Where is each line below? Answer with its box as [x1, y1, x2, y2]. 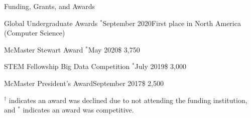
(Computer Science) [4, 27, 65, 38]
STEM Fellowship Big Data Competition [4, 61, 130, 71]
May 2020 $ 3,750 [88, 44, 140, 54]
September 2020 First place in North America [102, 17, 241, 28]
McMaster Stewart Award [4, 44, 83, 54]
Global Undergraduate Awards [4, 17, 98, 28]
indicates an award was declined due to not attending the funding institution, [9, 94, 247, 105]
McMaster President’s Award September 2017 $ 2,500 [4, 77, 164, 88]
